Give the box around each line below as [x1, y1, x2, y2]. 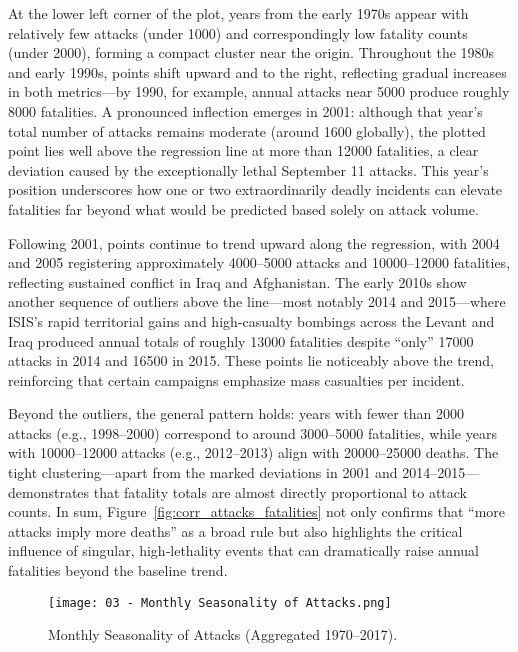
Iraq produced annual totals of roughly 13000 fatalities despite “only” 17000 [8, 330, 474, 351]
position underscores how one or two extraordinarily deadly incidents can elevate [8, 179, 503, 200]
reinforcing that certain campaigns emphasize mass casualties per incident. [8, 369, 465, 390]
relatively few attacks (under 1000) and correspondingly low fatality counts [8, 22, 468, 43]
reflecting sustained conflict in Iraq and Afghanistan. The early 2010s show [8, 271, 467, 292]
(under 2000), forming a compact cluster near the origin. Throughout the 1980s [8, 42, 495, 63]
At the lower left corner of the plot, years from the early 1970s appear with [8, 3, 469, 23]
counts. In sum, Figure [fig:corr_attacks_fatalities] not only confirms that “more [8, 501, 506, 522]
